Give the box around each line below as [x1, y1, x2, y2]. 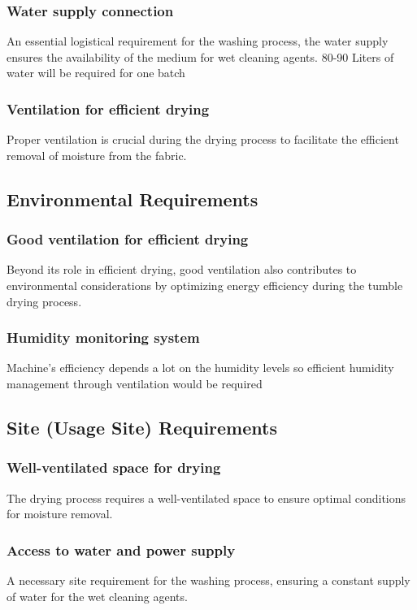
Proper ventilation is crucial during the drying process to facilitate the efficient [7, 131, 399, 148]
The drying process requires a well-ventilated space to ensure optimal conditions [7, 489, 406, 506]
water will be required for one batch [7, 64, 185, 81]
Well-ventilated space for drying [7, 457, 221, 478]
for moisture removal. [7, 505, 113, 522]
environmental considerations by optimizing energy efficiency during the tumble [7, 277, 403, 293]
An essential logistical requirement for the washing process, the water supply [7, 32, 389, 50]
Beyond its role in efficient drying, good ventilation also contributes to [7, 261, 357, 278]
